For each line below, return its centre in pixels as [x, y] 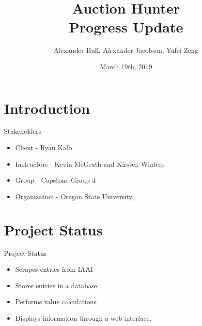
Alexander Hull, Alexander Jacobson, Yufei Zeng [126, 50]
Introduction [47, 108]
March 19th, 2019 [126, 66]
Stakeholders [23, 131]
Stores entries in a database [56, 285]
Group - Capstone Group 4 [55, 180]
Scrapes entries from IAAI [54, 269]
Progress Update [126, 27]
